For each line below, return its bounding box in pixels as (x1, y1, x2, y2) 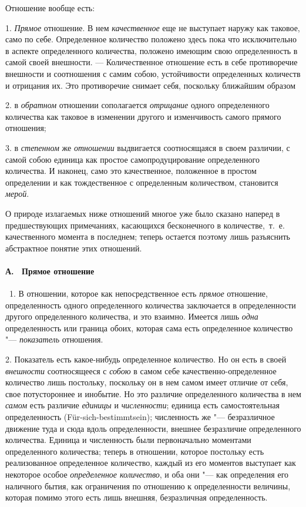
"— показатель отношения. (5, 333, 103, 345)
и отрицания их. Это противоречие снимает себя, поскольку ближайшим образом (5, 79, 296, 91)
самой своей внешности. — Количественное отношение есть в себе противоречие (5, 56, 298, 68)
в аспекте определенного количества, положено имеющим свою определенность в (5, 44, 298, 56)
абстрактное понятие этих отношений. (5, 241, 142, 254)
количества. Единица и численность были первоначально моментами (5, 434, 251, 446)
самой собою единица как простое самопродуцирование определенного (5, 153, 260, 165)
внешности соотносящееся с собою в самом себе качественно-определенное (5, 364, 277, 377)
